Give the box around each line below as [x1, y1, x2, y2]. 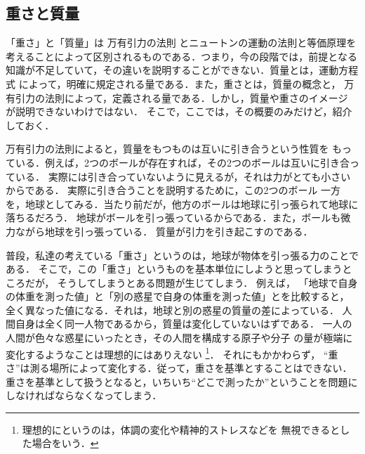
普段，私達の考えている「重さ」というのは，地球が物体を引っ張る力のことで [6, 247, 359, 262]
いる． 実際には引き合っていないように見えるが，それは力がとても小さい [15, 169, 351, 183]
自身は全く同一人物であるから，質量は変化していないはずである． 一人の [15, 316, 352, 331]
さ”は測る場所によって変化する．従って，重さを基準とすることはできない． [6, 360, 352, 375]
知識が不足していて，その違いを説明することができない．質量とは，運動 [6, 63, 339, 77]
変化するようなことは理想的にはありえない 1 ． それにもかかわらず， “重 [6, 344, 338, 361]
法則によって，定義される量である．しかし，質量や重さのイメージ [44, 90, 348, 105]
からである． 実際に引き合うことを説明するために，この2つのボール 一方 [6, 183, 341, 197]
